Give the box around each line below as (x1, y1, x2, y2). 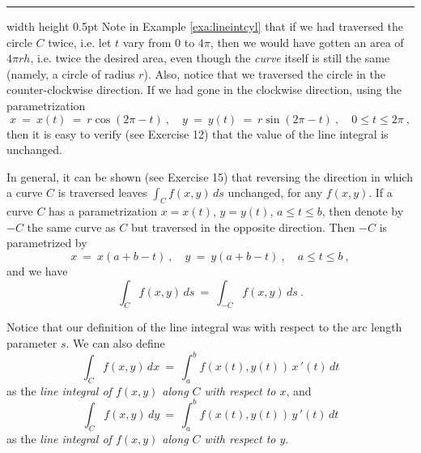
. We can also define (66, 334, 165, 351)
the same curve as (27, 218, 116, 235)
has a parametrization (49, 203, 157, 220)
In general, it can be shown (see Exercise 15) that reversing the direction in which (6, 168, 413, 185)
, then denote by (321, 203, 404, 220)
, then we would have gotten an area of (210, 33, 404, 50)
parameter (6, 334, 57, 351)
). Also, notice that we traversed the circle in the (143, 65, 385, 82)
